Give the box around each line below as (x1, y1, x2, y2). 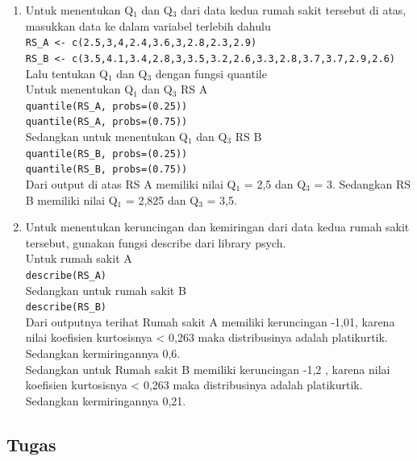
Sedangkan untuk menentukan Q (25, 128, 188, 144)
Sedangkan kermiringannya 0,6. (25, 344, 181, 361)
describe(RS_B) (25, 301, 107, 314)
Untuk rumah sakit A (25, 250, 132, 267)
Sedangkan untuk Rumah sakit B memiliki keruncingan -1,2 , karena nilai (25, 360, 390, 377)
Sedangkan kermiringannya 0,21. (25, 392, 186, 409)
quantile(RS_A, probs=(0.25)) (25, 100, 188, 112)
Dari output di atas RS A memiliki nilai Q (25, 175, 236, 192)
